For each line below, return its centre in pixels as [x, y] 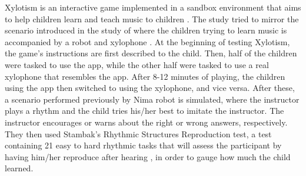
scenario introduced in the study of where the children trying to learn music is [146, 30]
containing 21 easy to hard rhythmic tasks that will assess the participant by [143, 145]
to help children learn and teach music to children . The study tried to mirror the [152, 18]
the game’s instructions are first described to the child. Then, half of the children [151, 53]
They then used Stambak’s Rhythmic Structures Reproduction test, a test [138, 133]
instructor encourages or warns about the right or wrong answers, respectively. [146, 122]
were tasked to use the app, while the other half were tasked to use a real [137, 64]
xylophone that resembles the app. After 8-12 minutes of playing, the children [145, 76]
